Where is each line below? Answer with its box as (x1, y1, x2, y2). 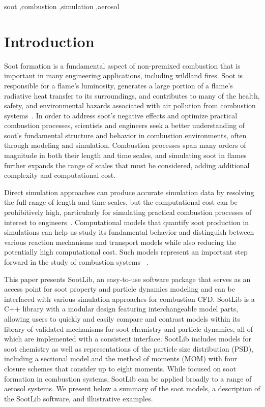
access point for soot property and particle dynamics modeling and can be (4, 284, 235, 294)
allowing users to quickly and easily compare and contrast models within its (4, 313, 241, 324)
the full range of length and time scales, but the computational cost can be (4, 197, 238, 207)
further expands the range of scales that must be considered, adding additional (4, 160, 250, 170)
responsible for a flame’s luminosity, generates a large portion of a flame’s (4, 80, 233, 90)
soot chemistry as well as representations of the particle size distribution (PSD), (4, 343, 254, 354)
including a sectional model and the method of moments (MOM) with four (4, 353, 237, 364)
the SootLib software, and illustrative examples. (4, 393, 153, 403)
